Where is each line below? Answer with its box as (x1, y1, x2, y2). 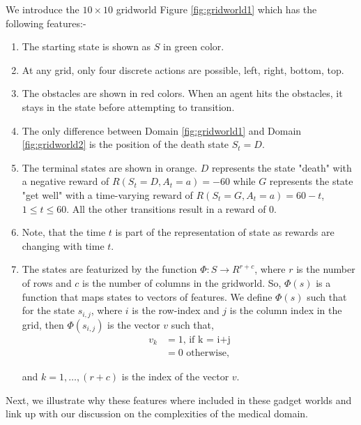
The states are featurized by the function (22, 262, 197, 276)
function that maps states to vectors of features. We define (22, 289, 272, 304)
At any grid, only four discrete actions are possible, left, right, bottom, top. (22, 62, 344, 77)
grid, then (22, 317, 64, 331)
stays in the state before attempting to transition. (22, 99, 235, 114)
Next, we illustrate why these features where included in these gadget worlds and (6, 392, 352, 407)
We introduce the (6, 2, 79, 16)
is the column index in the (229, 303, 342, 318)
